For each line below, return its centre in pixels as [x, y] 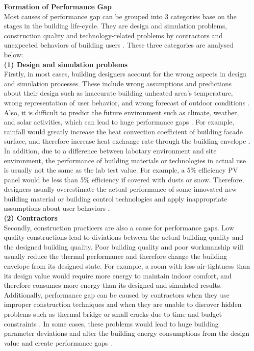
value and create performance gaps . [58, 342]
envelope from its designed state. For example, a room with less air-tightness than [127, 266]
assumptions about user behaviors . [57, 208]
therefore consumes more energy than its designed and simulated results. [113, 285]
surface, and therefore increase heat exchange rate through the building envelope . [127, 141]
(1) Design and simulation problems [66, 64]
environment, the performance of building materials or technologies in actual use [125, 160]
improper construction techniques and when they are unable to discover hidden [123, 304]
